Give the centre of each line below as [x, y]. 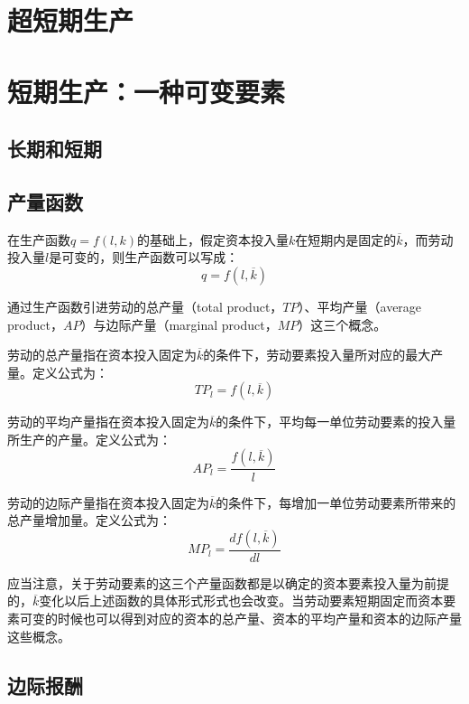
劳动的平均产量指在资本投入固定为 [108, 422]
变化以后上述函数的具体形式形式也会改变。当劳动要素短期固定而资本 [241, 601]
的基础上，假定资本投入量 [212, 239]
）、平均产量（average [360, 306]
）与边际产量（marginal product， [179, 324]
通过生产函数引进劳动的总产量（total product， [145, 306]
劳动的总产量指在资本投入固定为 [102, 355]
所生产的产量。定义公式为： [89, 439]
